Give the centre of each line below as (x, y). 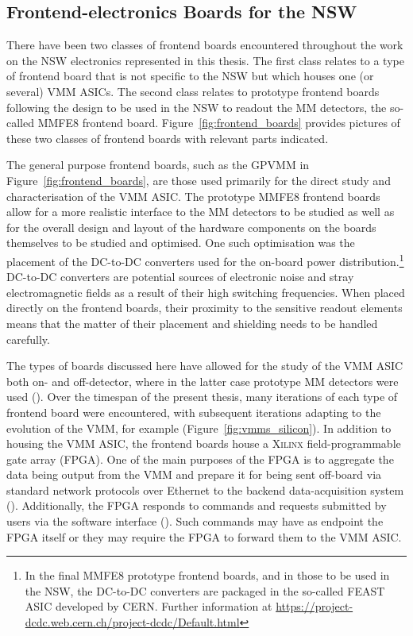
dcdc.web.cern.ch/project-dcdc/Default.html (132, 622)
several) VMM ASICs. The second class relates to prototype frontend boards (193, 91)
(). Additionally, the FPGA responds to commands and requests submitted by (197, 505)
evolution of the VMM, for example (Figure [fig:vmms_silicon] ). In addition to (199, 428)
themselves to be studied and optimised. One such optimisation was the (181, 243)
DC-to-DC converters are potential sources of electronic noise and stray (180, 277)
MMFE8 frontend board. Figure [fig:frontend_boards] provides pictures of (219, 123)
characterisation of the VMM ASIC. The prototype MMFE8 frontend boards (193, 196)
